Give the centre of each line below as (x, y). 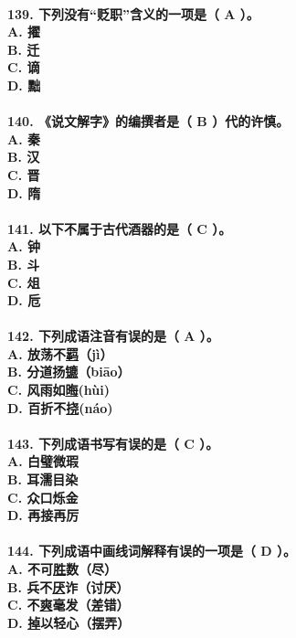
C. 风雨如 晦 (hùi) (58, 390)
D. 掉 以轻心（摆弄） (69, 622)
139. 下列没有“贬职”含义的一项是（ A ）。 (133, 13)
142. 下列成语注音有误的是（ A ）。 (113, 336)
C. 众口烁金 (43, 497)
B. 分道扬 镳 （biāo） (69, 372)
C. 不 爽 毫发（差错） (69, 605)
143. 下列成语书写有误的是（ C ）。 (113, 443)
